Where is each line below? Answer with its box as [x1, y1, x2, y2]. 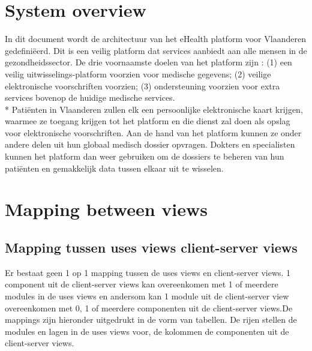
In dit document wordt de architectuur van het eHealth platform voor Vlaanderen [5, 32, 306, 45]
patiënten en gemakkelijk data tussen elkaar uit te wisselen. [5, 161, 224, 174]
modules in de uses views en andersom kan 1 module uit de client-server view [5, 290, 289, 302]
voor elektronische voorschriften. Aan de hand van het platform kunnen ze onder [5, 126, 302, 139]
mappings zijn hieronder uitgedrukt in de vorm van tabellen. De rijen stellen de [5, 313, 297, 326]
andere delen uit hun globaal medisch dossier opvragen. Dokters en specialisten [5, 138, 295, 151]
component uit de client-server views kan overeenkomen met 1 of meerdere [5, 278, 278, 290]
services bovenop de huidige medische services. [5, 91, 175, 104]
